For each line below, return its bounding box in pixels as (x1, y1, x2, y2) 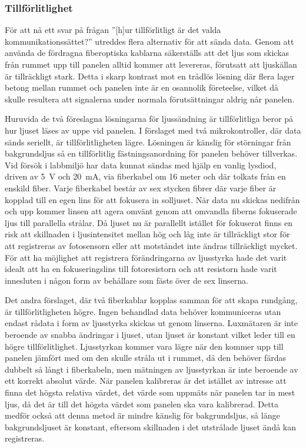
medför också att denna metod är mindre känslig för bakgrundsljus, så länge (5, 409, 280, 422)
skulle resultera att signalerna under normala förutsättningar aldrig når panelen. (5, 92, 295, 105)
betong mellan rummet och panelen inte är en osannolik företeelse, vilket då (5, 81, 278, 94)
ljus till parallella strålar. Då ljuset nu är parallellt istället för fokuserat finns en (5, 216, 293, 228)
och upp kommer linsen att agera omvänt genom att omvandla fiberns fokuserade (5, 205, 297, 217)
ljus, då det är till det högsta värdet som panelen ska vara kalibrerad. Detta (5, 397, 279, 410)
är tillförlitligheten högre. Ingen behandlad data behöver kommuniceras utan (5, 305, 281, 317)
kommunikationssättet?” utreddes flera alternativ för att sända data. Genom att (5, 35, 294, 47)
